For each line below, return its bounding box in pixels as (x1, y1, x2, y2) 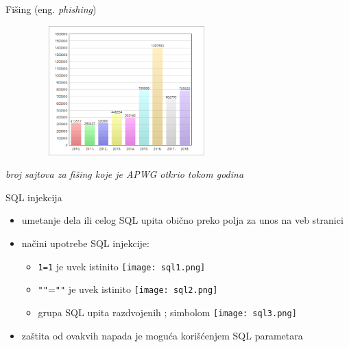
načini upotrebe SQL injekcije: (21, 235, 149, 250)
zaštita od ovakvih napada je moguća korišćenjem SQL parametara (21, 328, 303, 342)
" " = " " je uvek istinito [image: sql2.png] (38, 282, 218, 296)
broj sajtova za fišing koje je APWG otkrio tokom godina (5, 167, 244, 181)
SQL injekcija (5, 190, 62, 204)
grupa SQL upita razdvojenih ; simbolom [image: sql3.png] (38, 305, 297, 319)
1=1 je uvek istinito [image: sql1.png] (38, 259, 206, 273)
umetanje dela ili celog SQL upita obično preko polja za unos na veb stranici (21, 213, 344, 227)
